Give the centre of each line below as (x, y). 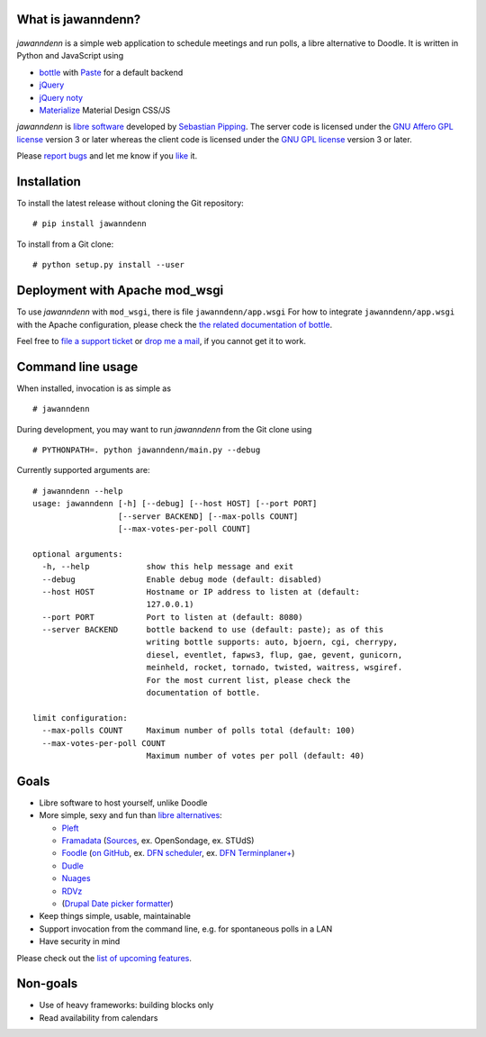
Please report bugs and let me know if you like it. (107, 156)
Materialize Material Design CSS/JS (105, 110)
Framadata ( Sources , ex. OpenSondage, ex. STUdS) (158, 841)
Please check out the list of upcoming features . (104, 958)
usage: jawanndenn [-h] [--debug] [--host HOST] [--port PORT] (175, 504)
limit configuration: (80, 718)
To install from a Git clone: (65, 244)
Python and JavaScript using (70, 56)
